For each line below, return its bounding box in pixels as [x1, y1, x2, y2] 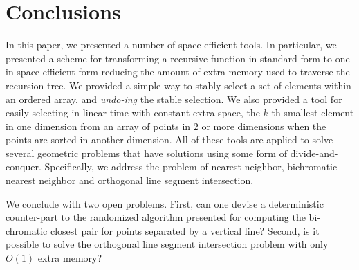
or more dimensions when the [201, 118, 326, 133]
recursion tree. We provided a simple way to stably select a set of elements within [6, 78, 351, 92]
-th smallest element [268, 105, 354, 120]
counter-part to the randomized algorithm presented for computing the [6, 210, 306, 224]
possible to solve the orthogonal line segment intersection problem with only [6, 237, 329, 251]
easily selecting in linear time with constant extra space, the [6, 105, 260, 120]
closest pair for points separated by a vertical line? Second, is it [50, 223, 320, 237]
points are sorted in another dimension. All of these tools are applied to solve [6, 132, 333, 147]
